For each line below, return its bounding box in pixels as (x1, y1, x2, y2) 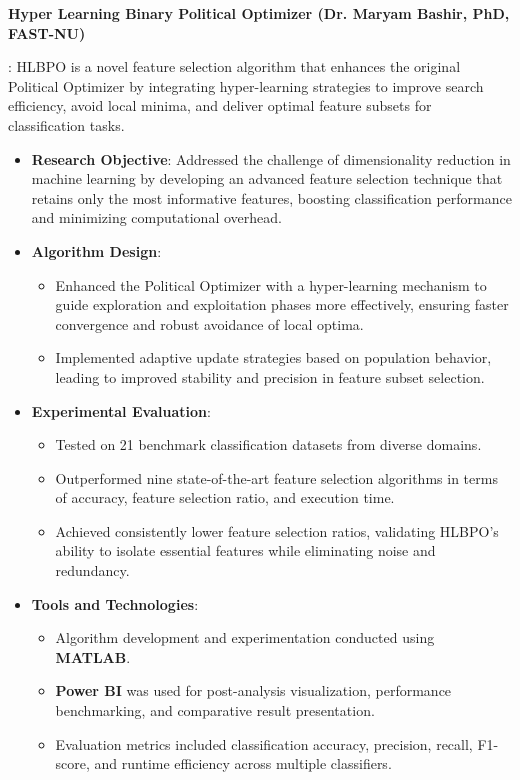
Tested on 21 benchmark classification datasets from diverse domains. (55, 434, 482, 455)
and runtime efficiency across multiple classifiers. (94, 753, 392, 774)
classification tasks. (8, 114, 125, 135)
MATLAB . (55, 646, 131, 667)
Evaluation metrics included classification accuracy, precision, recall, (55, 733, 473, 754)
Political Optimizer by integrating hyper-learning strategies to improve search (8, 75, 484, 96)
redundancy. (55, 560, 130, 581)
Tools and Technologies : (31, 593, 199, 614)
